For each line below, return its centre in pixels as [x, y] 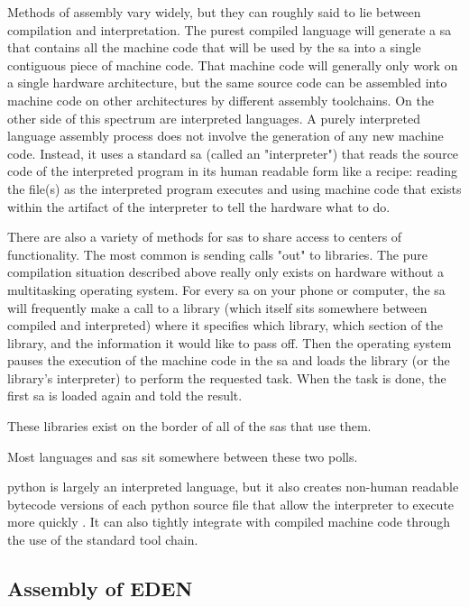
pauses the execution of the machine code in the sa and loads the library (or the [229, 360]
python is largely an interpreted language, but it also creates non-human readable [233, 487]
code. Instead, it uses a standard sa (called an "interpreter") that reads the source [233, 153]
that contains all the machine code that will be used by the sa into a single [214, 47]
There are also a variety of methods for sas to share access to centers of [205, 237]
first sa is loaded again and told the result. [125, 395]
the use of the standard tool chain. [103, 540]
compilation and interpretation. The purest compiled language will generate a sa [230, 29]
